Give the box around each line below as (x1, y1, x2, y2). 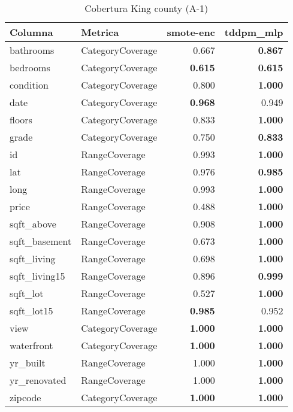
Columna (10, 25, 53, 39)
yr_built (10, 356, 46, 369)
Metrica (81, 25, 119, 39)
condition (10, 78, 49, 92)
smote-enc (167, 25, 215, 39)
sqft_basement (10, 234, 72, 248)
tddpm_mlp (224, 25, 283, 39)
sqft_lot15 (10, 304, 53, 317)
